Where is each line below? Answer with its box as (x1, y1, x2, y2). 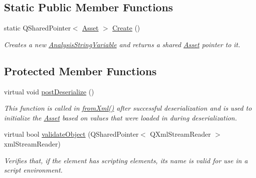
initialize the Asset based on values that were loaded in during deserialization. (4, 112, 237, 122)
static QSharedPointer (4, 23, 71, 33)
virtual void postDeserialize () (4, 86, 94, 96)
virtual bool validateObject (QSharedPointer (4, 129, 139, 139)
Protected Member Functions (4, 63, 157, 78)
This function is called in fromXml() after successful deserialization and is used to (4, 103, 252, 113)
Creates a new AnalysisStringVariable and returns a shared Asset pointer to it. (4, 39, 240, 49)
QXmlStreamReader (150, 129, 211, 139)
